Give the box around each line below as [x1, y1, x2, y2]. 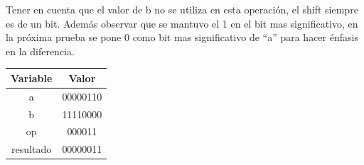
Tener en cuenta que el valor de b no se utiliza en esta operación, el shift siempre [6, 2, 358, 16]
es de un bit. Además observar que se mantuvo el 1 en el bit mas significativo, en [6, 16, 358, 30]
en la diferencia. [6, 43, 75, 58]
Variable [11, 70, 53, 85]
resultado [11, 142, 52, 157]
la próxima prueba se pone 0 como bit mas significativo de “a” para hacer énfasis [6, 30, 358, 45]
